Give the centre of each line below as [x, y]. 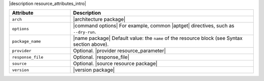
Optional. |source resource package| [115, 63]
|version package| [94, 70]
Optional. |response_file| [101, 57]
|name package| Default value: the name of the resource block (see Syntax [158, 38]
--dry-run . [85, 32]
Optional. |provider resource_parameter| [120, 51]
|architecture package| [99, 20]
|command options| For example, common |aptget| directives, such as [154, 26]
